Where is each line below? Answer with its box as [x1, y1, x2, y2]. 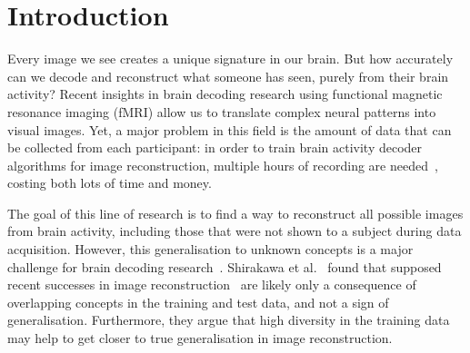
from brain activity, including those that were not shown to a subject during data [7, 221, 462, 240]
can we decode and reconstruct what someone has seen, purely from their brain [7, 66, 449, 85]
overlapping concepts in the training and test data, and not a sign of [7, 292, 389, 311]
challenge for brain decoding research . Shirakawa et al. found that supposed [7, 257, 442, 276]
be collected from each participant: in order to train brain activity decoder [7, 138, 423, 157]
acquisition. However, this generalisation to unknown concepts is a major [7, 240, 414, 259]
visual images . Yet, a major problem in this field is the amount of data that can [7, 120, 452, 139]
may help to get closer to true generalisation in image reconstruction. [7, 328, 393, 348]
